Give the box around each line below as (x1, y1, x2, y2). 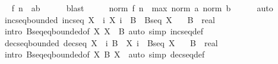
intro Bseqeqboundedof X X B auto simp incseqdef (4, 25, 203, 37)
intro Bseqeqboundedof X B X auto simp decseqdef (4, 48, 205, 60)
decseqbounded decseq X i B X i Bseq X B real (4, 36, 218, 49)
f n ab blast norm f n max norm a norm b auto (11, 2, 273, 14)
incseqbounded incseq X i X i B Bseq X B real (4, 13, 215, 25)
